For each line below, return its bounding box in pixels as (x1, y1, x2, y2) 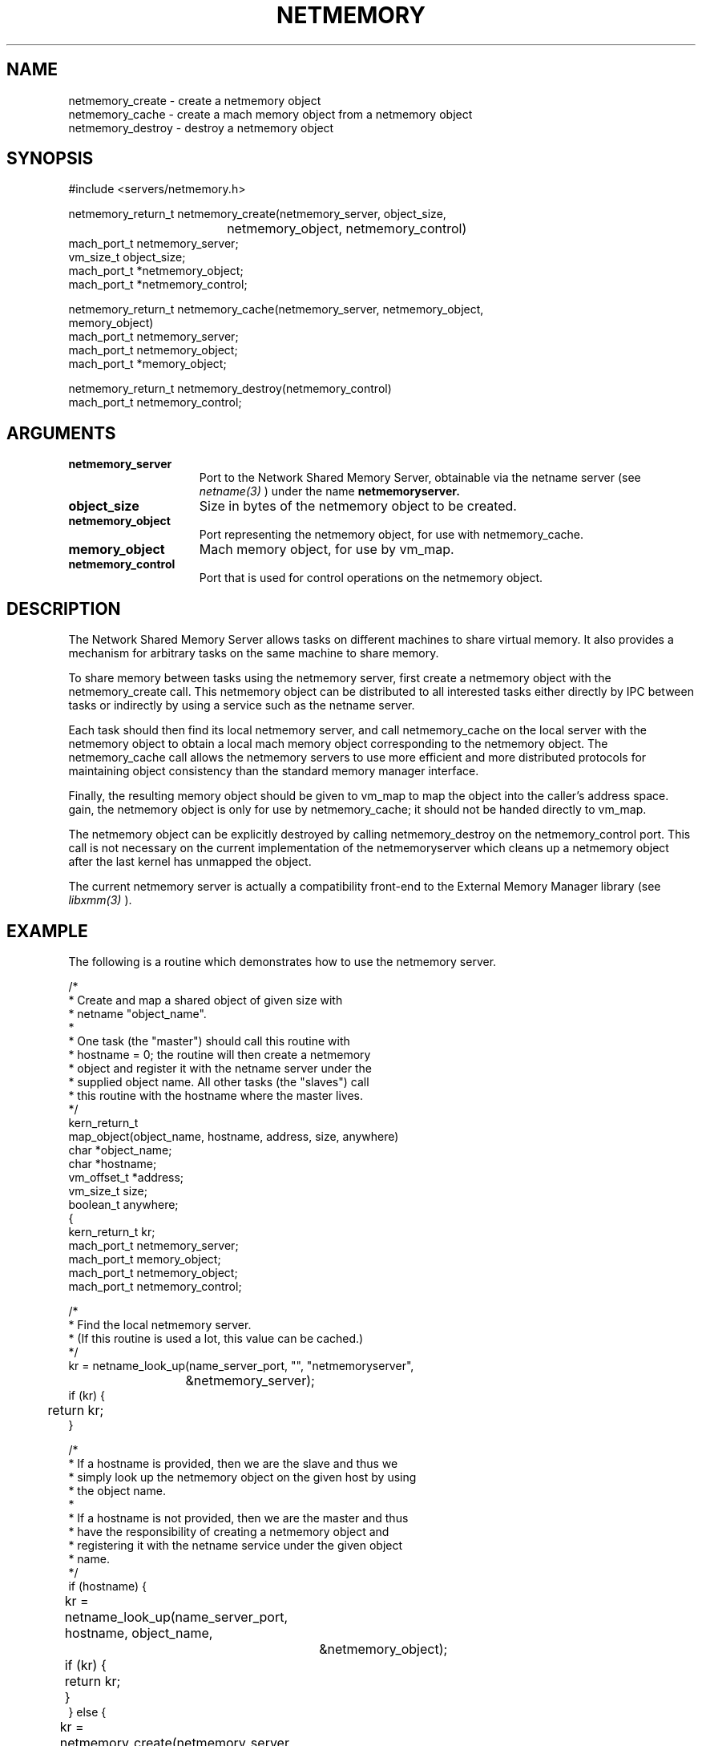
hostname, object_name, (64, 1624, 213, 1641)
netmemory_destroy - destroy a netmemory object (68, 120, 334, 135)
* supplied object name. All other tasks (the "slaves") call (68, 1074, 369, 1089)
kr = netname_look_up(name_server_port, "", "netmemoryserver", (68, 1358, 414, 1372)
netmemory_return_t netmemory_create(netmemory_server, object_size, (68, 207, 446, 221)
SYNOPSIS (6, 148, 94, 169)
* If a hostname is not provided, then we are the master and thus (68, 1510, 409, 1525)
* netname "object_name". (68, 1006, 207, 1021)
